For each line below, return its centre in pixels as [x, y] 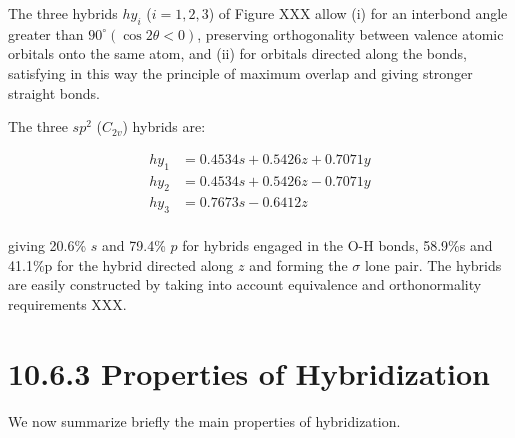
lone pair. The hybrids [433, 264]
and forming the [298, 264]
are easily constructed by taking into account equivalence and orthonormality [245, 284]
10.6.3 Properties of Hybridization [249, 372]
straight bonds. [54, 92]
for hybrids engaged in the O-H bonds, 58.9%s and [337, 245]
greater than [46, 33]
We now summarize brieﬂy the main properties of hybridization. [204, 420]
